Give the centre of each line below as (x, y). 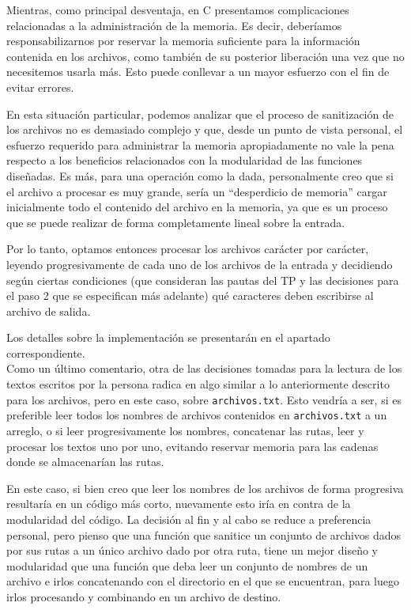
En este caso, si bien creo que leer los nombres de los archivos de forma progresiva (205, 488)
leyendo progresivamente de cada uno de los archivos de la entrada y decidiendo (200, 264)
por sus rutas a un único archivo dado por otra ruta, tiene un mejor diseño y (192, 550)
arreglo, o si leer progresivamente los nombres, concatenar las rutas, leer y (185, 430)
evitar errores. (40, 87)
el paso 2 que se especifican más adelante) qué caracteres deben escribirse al (190, 296)
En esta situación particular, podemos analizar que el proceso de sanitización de (200, 114)
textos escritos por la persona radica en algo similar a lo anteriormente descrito (198, 384)
